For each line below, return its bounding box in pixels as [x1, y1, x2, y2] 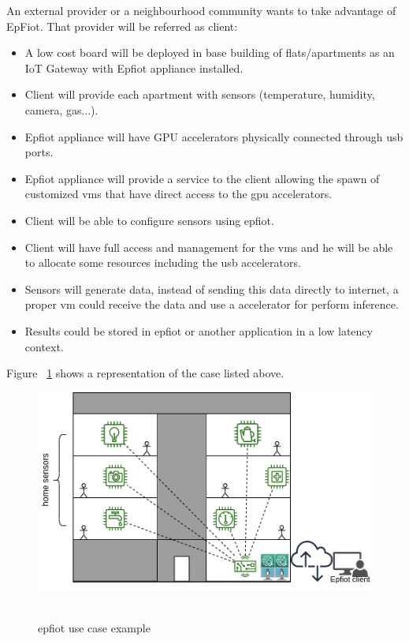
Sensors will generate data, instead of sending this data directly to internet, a [24, 280, 399, 297]
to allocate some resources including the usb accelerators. [24, 254, 301, 271]
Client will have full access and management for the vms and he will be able [24, 238, 393, 255]
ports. [24, 144, 54, 160]
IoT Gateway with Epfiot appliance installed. [24, 59, 244, 76]
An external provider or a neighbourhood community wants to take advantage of [6, 2, 396, 18]
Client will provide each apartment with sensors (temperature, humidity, [24, 86, 375, 103]
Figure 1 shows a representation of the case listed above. [6, 365, 284, 381]
